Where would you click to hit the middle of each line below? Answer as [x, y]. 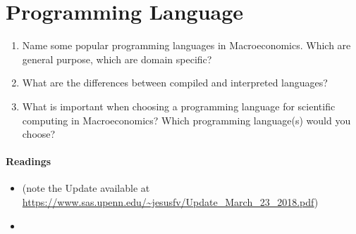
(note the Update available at [86, 188]
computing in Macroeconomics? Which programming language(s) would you [186, 120]
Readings [29, 161]
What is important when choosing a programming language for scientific [179, 106]
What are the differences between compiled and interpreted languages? [175, 83]
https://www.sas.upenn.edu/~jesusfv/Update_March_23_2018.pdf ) [170, 202]
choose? [39, 134]
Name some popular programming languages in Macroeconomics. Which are [186, 45]
